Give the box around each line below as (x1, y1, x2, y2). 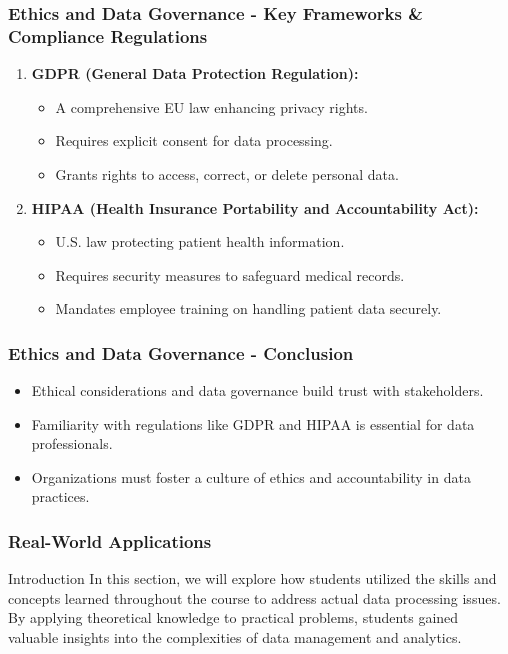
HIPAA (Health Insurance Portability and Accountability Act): (31, 197, 479, 218)
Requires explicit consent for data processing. (55, 130, 333, 151)
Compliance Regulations (8, 23, 208, 48)
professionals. (31, 433, 113, 454)
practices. (31, 486, 90, 507)
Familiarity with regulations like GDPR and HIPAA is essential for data (31, 413, 475, 434)
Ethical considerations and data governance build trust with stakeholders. (31, 380, 484, 401)
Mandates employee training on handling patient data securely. (55, 298, 442, 319)
